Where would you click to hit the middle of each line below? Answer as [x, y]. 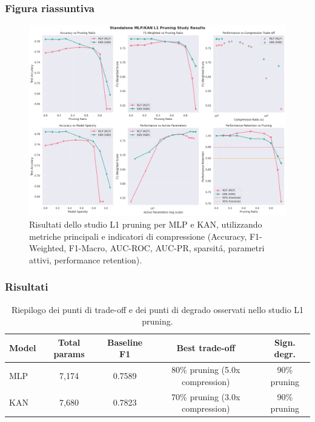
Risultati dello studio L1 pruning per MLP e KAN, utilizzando [146, 224]
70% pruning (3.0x [206, 396]
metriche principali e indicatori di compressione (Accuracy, [138, 236]
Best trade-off [206, 348]
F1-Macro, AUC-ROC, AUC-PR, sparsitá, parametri [167, 248]
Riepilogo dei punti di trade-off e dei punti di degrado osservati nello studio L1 [157, 309]
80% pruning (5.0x [206, 370]
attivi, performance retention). [86, 259]
